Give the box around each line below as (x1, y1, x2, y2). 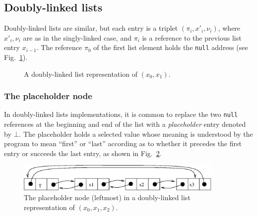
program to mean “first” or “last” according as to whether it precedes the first (4, 138, 242, 149)
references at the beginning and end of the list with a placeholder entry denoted (4, 119, 246, 129)
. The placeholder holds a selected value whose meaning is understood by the (19, 128, 253, 139)
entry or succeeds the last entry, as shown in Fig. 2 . (4, 148, 162, 158)
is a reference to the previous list (142, 32, 242, 43)
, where (218, 23, 241, 33)
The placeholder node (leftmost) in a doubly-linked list (24, 192, 191, 202)
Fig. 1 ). (4, 52, 28, 62)
